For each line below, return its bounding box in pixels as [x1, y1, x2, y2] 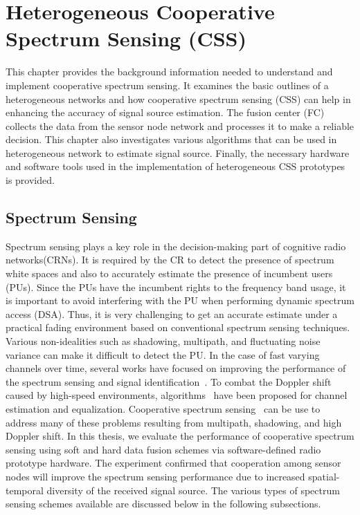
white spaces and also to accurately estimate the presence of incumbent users [6, 266, 333, 281]
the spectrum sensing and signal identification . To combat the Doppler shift [6, 374, 332, 388]
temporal [6, 483, 44, 497]
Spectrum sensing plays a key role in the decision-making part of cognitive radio [6, 238, 346, 253]
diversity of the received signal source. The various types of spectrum [46, 483, 340, 497]
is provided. [6, 173, 55, 187]
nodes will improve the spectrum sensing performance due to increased [6, 469, 305, 483]
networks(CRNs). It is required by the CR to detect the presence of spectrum [6, 252, 334, 267]
